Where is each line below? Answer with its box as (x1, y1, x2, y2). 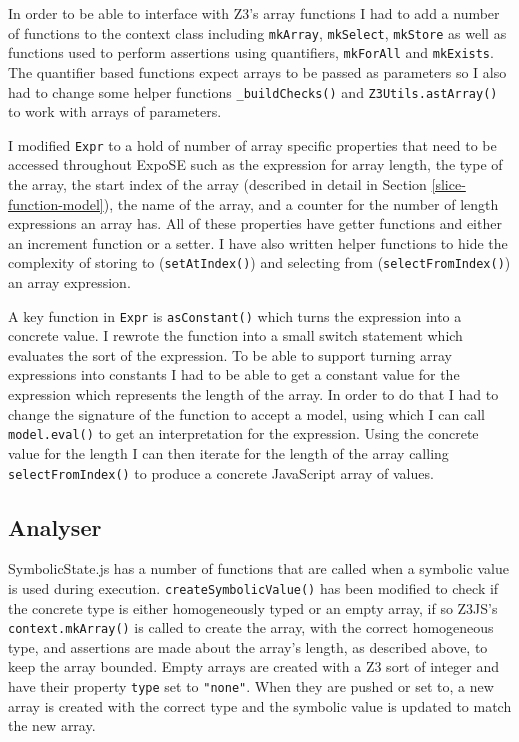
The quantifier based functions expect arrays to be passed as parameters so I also (8, 61, 507, 82)
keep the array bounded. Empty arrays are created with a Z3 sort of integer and (8, 656, 500, 677)
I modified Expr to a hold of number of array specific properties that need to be (8, 134, 497, 155)
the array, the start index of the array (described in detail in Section (8, 174, 427, 194)
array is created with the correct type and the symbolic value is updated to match (8, 695, 512, 716)
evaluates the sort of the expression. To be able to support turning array (8, 344, 452, 365)
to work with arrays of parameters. (8, 101, 222, 122)
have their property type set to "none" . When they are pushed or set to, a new (8, 676, 494, 697)
